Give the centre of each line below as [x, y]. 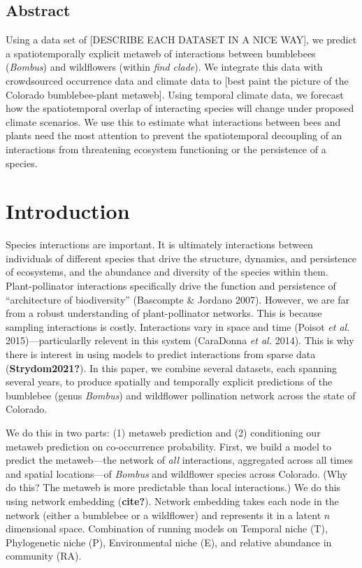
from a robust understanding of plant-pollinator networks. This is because [164, 313]
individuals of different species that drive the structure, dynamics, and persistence [181, 258]
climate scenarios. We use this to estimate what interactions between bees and [173, 121]
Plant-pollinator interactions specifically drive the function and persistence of [171, 286]
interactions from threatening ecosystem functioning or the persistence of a [166, 149]
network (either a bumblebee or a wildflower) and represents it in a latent [164, 514]
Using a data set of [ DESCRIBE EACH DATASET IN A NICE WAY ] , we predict [181, 40]
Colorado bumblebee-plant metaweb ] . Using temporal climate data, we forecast [175, 94]
